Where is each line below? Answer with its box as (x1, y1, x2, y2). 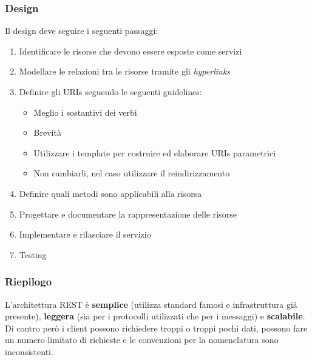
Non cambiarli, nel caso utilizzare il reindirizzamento (33, 167, 230, 179)
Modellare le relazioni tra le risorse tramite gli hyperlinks (19, 65, 231, 78)
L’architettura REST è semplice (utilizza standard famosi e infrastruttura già (5, 298, 297, 310)
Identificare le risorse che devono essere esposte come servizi (19, 44, 242, 57)
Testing (19, 248, 47, 261)
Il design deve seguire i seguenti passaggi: (5, 24, 158, 37)
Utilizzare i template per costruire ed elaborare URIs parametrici (33, 146, 276, 159)
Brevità (33, 126, 61, 139)
